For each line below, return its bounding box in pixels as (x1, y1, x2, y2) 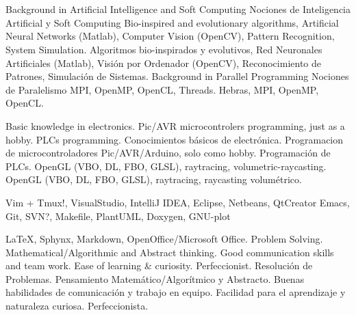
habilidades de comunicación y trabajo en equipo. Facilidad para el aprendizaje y (5, 285, 346, 299)
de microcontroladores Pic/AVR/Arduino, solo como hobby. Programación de (5, 146, 331, 160)
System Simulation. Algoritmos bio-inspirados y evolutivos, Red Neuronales (5, 42, 322, 56)
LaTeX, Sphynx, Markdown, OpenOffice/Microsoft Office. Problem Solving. (5, 232, 323, 246)
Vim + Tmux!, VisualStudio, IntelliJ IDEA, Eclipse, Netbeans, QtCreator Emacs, (5, 195, 350, 209)
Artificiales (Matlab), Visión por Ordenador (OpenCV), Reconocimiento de (5, 55, 321, 70)
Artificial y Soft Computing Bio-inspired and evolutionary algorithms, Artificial (5, 15, 339, 29)
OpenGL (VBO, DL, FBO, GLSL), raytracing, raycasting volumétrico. (5, 172, 302, 187)
